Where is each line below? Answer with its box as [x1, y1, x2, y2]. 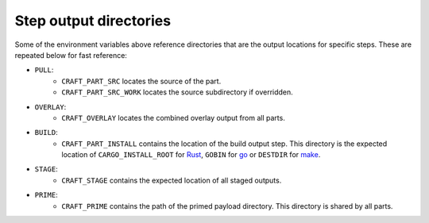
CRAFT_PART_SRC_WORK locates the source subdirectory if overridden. [61, 87, 293, 97]
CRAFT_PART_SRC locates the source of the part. [61, 76, 222, 86]
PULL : [34, 65, 54, 75]
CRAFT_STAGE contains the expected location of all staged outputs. [61, 175, 282, 185]
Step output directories [14, 12, 171, 29]
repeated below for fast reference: [14, 50, 127, 60]
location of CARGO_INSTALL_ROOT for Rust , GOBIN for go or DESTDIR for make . [61, 150, 321, 160]
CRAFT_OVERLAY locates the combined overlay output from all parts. [61, 113, 285, 122]
